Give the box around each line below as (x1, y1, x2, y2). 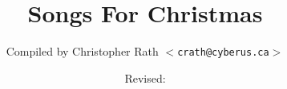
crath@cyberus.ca (177, 47, 269, 59)
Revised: (124, 69, 166, 86)
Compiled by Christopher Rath (6, 43, 159, 60)
